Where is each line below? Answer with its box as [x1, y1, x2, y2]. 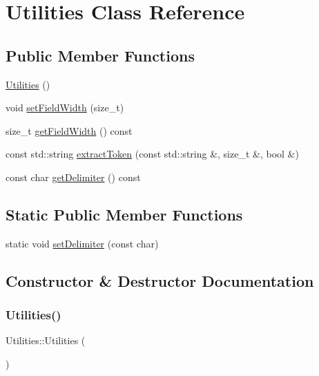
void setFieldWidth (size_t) [6, 100, 124, 115]
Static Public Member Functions [6, 203, 243, 225]
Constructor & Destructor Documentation [6, 270, 314, 291]
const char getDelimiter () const [6, 169, 141, 184]
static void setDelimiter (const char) [6, 236, 159, 250]
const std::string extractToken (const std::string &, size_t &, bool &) [6, 147, 299, 161]
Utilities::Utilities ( [6, 333, 86, 348]
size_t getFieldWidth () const [6, 123, 133, 138]
